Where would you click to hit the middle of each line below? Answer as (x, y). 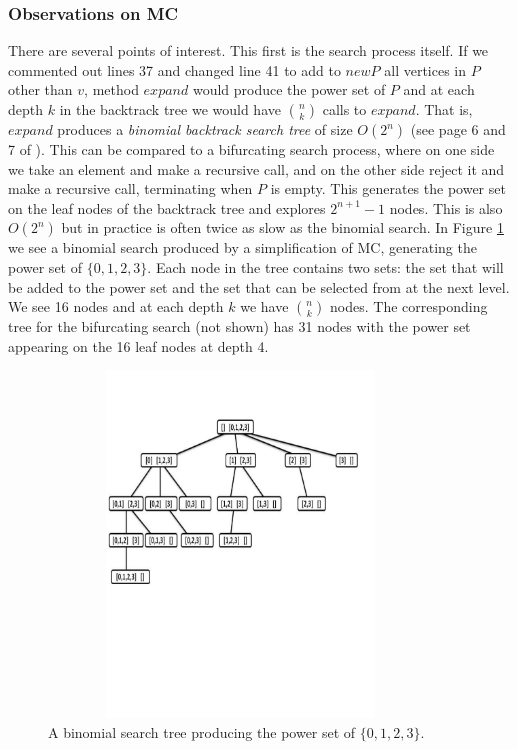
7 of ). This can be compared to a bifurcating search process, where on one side (251, 149)
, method (111, 89)
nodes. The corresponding (409, 306)
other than (40, 89)
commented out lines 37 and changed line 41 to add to (174, 69)
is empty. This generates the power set (388, 188)
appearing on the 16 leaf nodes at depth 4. (138, 345)
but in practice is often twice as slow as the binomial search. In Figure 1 (282, 227)
